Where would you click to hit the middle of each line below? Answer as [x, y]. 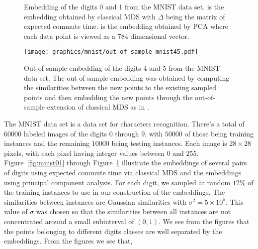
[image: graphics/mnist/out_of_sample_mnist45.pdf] [111, 52]
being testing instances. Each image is [169, 143]
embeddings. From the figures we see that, [68, 241]
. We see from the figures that [204, 221]
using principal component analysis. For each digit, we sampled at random [117, 182]
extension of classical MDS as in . [98, 107]
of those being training [219, 133]
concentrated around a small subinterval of [69, 221]
